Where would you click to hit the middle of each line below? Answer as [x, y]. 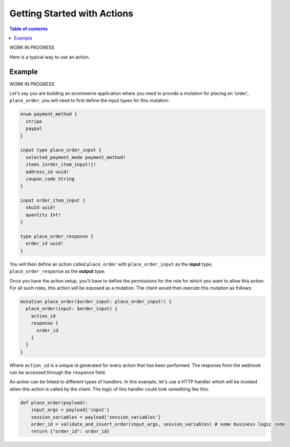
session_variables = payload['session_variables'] [96, 417]
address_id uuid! [47, 172]
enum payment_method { [49, 114]
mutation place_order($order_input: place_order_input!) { [96, 301]
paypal [34, 129]
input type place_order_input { [61, 150]
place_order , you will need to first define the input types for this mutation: [89, 101]
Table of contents [29, 29]
